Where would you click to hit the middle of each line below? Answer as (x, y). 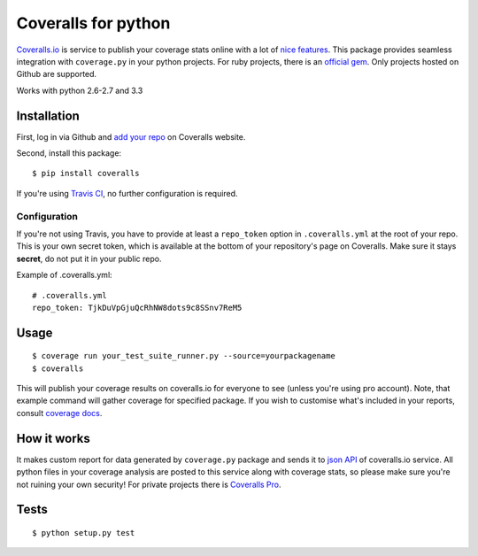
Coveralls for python (93, 23)
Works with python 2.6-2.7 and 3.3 (80, 90)
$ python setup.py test (84, 533)
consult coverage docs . (59, 413)
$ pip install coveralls (86, 174)
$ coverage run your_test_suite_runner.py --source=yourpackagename (184, 356)
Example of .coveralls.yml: (64, 275)
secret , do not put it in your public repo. (89, 259)
